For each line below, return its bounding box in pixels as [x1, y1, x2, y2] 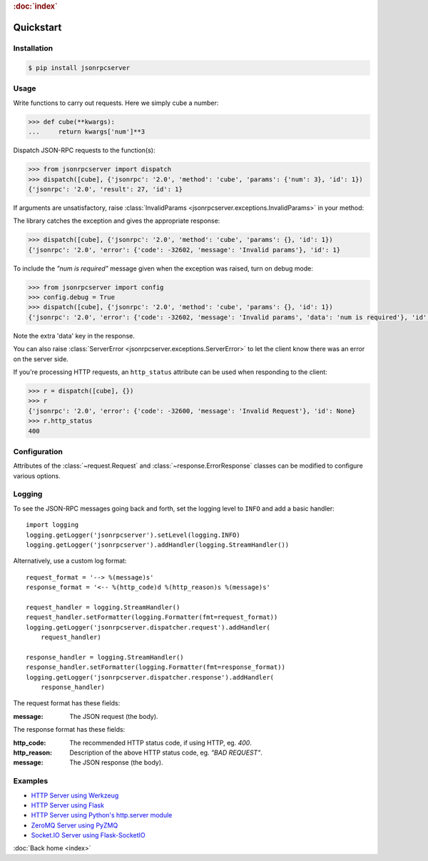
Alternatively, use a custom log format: [13, 557, 127, 565]
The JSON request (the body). [69, 712, 158, 720]
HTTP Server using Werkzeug [31, 791, 119, 800]
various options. [13, 471, 61, 480]
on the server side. [13, 354, 69, 363]
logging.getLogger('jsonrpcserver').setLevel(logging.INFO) [26, 530, 240, 539]
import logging [26, 521, 79, 529]
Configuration [13, 446, 63, 456]
